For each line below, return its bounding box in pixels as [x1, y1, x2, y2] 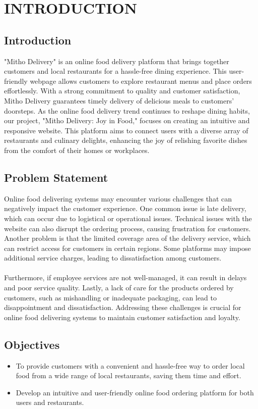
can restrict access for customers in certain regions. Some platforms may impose [4, 242, 251, 253]
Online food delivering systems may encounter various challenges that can [4, 193, 232, 203]
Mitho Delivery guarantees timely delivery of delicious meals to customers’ [4, 95, 234, 106]
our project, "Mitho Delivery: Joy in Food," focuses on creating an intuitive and [4, 115, 250, 126]
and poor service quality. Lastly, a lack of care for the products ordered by [4, 282, 234, 293]
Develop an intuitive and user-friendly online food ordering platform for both [16, 387, 254, 397]
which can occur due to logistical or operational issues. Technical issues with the [4, 213, 252, 223]
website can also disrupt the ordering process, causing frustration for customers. [4, 223, 251, 233]
